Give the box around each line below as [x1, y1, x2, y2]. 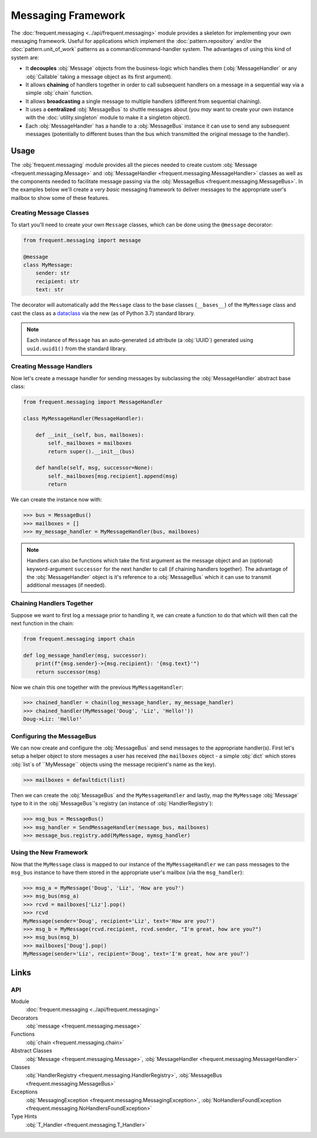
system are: [11, 53, 39, 61]
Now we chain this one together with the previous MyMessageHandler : [11, 684, 184, 691]
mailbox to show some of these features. [11, 194, 110, 201]
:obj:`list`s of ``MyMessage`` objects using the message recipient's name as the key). [11, 761, 217, 768]
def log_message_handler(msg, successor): [23, 652, 147, 658]
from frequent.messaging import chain [23, 635, 135, 642]
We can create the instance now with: [11, 496, 102, 503]
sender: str [35, 270, 70, 276]
